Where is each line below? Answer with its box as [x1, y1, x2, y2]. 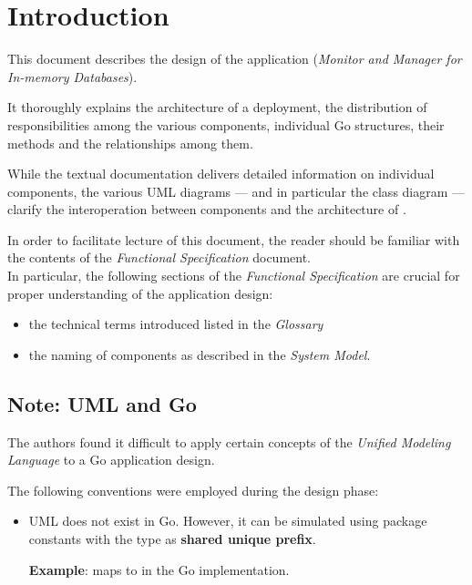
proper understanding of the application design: [7, 283, 273, 303]
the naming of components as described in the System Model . [28, 344, 371, 364]
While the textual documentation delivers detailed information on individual [7, 164, 435, 183]
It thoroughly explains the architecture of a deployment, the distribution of [7, 97, 427, 117]
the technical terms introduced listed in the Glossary [28, 314, 323, 334]
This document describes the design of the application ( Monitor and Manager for [7, 49, 462, 68]
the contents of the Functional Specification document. [7, 248, 312, 267]
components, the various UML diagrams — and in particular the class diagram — [7, 181, 466, 200]
